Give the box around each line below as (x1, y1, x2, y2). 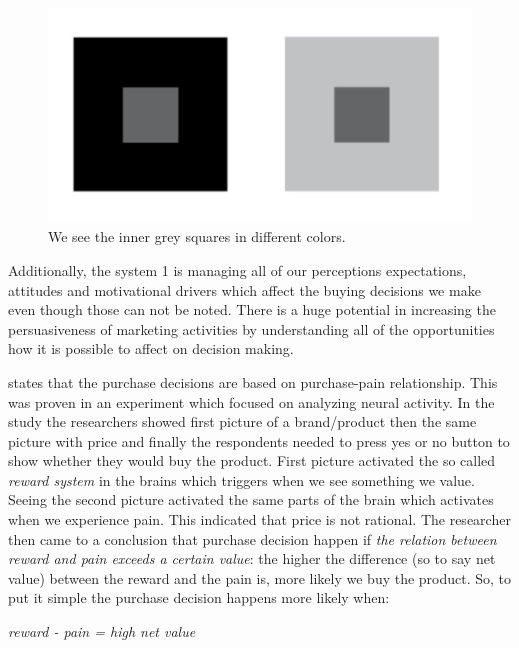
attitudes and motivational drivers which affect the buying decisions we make (8, 279, 481, 300)
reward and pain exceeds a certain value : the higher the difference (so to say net (8, 548, 496, 569)
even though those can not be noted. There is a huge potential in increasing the (8, 299, 496, 320)
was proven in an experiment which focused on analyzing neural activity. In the (8, 391, 495, 412)
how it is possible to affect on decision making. (8, 338, 294, 359)
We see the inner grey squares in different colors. (48, 226, 346, 247)
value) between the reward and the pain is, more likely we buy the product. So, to (8, 567, 512, 588)
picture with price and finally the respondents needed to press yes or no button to (8, 430, 510, 451)
